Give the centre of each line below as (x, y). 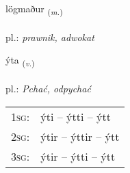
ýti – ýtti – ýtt (76, 116)
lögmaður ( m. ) (34, 9)
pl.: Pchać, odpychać (48, 89)
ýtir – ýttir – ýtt (80, 136)
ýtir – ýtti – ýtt (78, 156)
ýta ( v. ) (20, 61)
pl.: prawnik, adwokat (50, 37)
